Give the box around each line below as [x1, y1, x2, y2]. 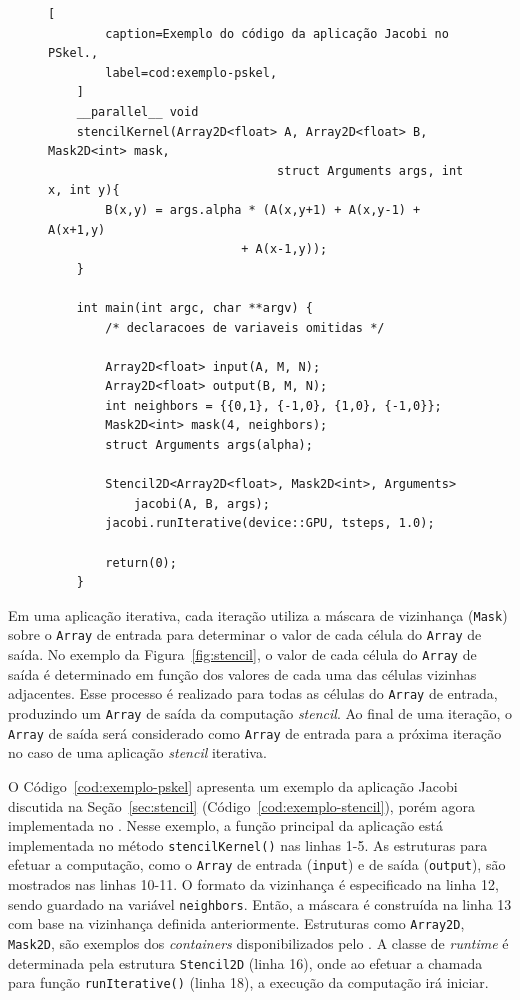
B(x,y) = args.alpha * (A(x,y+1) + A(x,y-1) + [105, 202, 421, 217]
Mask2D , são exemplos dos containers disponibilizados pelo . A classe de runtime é [8, 932, 509, 953]
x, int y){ [48, 183, 120, 198]
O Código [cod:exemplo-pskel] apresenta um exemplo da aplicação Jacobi [8, 775, 458, 796]
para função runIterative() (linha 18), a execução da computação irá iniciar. [8, 972, 489, 993]
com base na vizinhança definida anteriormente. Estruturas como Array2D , [8, 913, 465, 934]
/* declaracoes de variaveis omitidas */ [105, 320, 385, 335]
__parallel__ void [76, 104, 199, 119]
